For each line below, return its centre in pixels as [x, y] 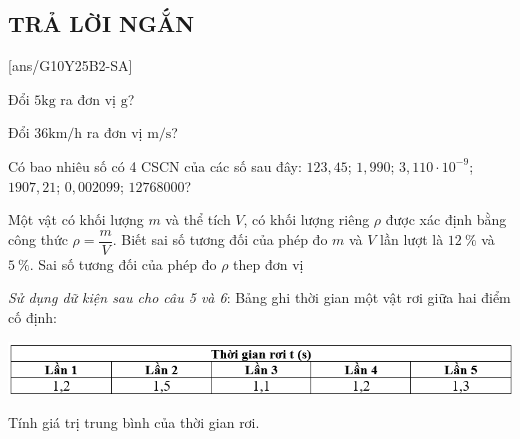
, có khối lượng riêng [306, 219]
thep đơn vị [268, 263]
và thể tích [198, 219]
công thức [38, 239]
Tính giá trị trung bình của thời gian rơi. [134, 421]
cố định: [33, 317]
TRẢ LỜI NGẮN [101, 23]
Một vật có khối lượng [76, 219]
